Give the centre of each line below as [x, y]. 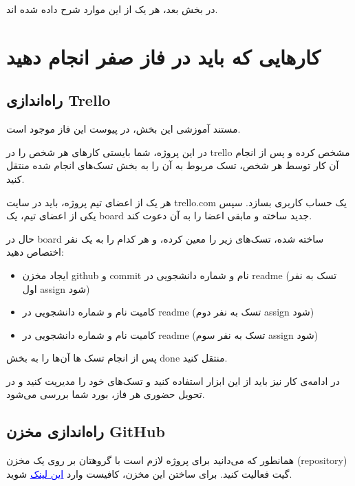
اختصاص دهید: [35, 252]
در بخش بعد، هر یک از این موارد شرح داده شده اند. [112, 9]
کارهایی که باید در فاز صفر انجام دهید [163, 56]
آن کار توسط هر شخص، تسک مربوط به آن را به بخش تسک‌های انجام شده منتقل [173, 165]
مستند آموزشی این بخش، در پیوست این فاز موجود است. [123, 129]
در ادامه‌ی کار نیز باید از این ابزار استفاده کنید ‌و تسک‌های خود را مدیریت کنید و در [173, 380]
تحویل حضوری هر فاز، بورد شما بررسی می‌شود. [106, 394]
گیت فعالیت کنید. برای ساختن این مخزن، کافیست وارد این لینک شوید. [149, 473]
